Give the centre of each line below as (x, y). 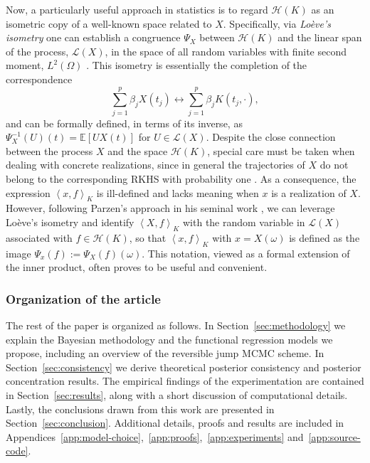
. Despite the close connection (271, 137)
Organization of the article (83, 298)
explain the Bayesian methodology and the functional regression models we (169, 339)
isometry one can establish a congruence (93, 37)
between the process (49, 150)
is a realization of (309, 192)
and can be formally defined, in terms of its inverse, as (124, 123)
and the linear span (320, 37)
